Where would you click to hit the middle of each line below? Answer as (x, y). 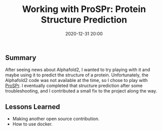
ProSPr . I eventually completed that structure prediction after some (74, 85)
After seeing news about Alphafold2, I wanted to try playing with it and (78, 70)
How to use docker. (32, 124)
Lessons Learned (32, 107)
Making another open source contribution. (56, 119)
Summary (21, 58)
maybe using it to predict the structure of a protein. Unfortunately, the (77, 75)
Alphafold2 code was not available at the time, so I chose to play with (76, 80)
